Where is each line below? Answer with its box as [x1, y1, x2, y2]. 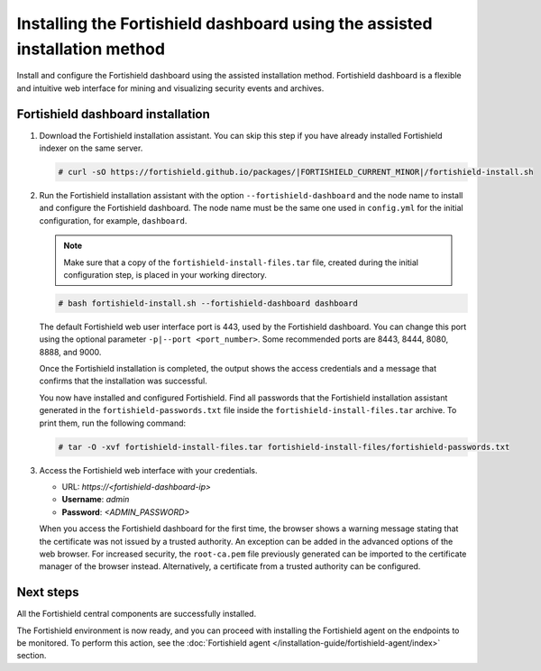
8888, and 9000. [39, 346, 102, 357]
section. [16, 650, 47, 661]
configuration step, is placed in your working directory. [63, 269, 268, 280]
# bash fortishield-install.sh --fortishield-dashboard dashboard [58, 298, 358, 308]
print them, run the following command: [39, 418, 187, 428]
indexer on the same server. [39, 142, 143, 153]
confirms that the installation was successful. [39, 375, 207, 387]
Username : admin [61, 494, 130, 505]
